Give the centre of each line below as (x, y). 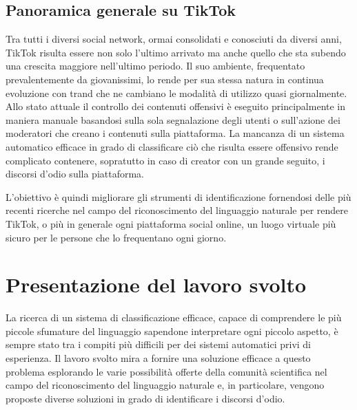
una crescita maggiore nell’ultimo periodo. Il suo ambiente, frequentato (155, 66)
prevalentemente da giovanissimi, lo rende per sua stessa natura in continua (165, 79)
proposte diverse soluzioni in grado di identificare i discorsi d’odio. (145, 398)
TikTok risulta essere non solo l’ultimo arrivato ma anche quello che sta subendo (176, 52)
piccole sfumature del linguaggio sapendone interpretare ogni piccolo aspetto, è (172, 331)
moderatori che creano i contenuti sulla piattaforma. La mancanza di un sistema (175, 133)
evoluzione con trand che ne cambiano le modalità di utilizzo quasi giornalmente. (176, 93)
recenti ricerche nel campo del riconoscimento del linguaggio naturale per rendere (177, 210)
